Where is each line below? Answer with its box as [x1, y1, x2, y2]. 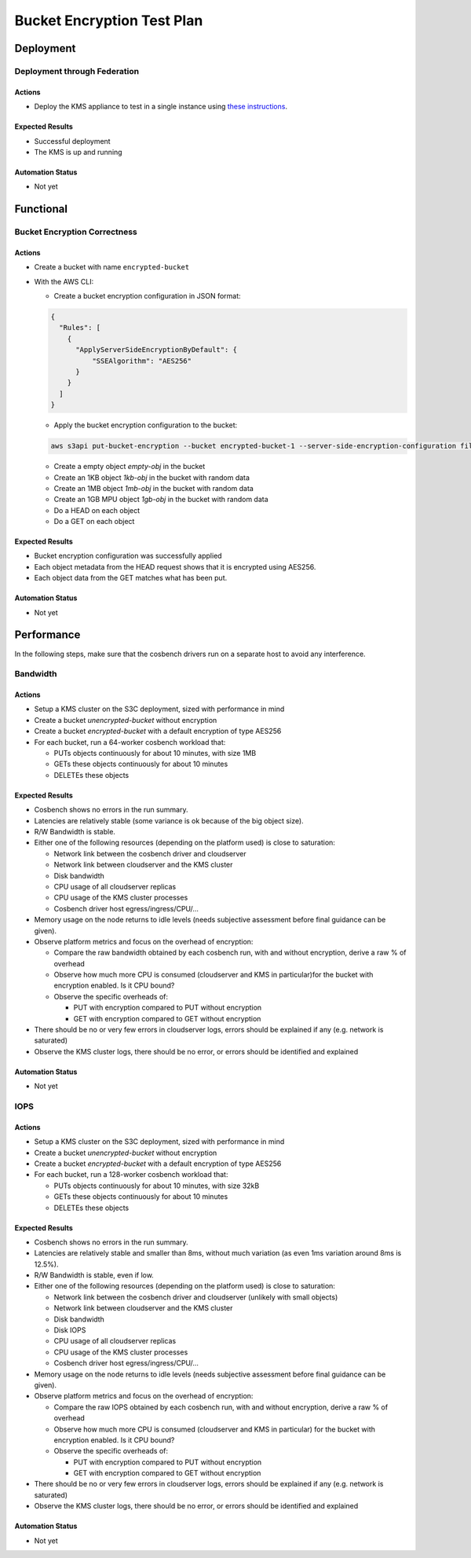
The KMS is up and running [34, 147, 122, 156]
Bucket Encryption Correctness [14, 226, 137, 237]
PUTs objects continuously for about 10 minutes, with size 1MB [53, 749, 257, 758]
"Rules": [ [59, 323, 101, 332]
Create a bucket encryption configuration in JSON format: [53, 291, 241, 301]
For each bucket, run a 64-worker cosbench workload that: [34, 737, 226, 746]
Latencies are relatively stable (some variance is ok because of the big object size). [34, 816, 304, 825]
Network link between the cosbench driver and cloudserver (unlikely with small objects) [53, 1292, 338, 1302]
